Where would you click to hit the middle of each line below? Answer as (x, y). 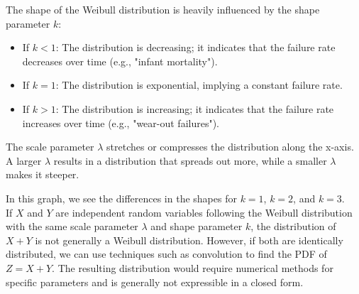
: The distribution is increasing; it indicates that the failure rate (195, 108)
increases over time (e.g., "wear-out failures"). (121, 123)
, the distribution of (293, 226)
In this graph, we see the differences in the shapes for (121, 198)
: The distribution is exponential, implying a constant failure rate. (199, 85)
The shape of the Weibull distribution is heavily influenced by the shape (163, 9)
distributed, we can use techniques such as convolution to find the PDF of (166, 254)
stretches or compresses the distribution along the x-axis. (230, 147)
